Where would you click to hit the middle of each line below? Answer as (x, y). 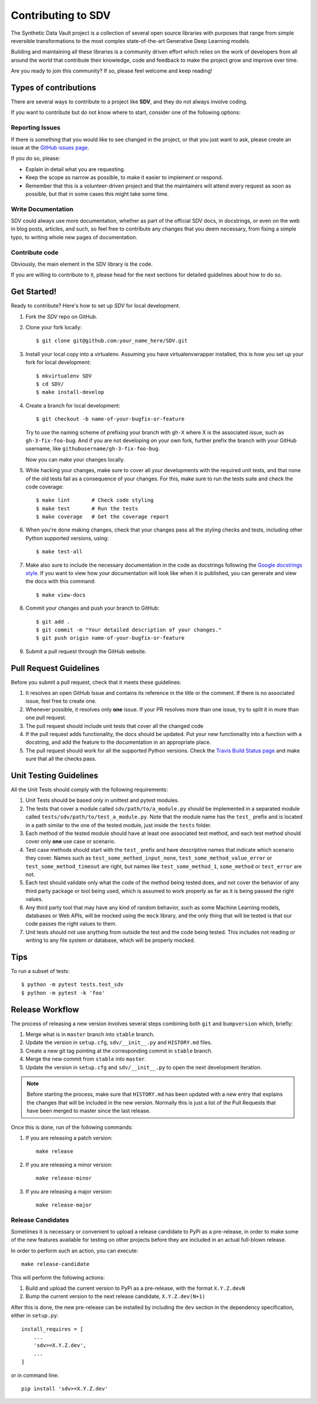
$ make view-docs (61, 595)
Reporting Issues (36, 128)
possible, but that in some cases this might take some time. (97, 193)
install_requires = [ (52, 1329)
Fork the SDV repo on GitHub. (61, 316)
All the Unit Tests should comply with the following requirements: (90, 790)
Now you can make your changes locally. (75, 459)
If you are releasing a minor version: (69, 1165)
